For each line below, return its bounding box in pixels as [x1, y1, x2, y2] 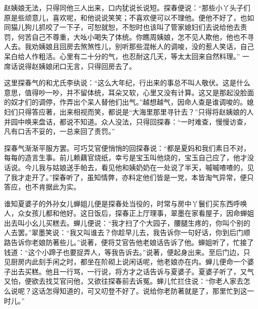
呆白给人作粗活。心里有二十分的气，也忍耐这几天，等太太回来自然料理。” [4, 51, 240, 61]
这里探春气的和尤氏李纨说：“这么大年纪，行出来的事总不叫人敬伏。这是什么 [4, 77, 251, 88]
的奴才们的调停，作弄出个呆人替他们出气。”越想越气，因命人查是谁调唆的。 [4, 97, 247, 107]
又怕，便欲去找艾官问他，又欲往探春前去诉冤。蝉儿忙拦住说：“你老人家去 [4, 276, 244, 286]
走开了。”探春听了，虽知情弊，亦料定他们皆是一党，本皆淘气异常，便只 [24, 172, 254, 182]
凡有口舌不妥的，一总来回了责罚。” [4, 126, 115, 136]
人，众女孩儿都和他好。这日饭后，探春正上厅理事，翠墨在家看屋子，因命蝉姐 [4, 208, 254, 218]
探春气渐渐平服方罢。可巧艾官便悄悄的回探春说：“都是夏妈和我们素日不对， [4, 142, 251, 153]
